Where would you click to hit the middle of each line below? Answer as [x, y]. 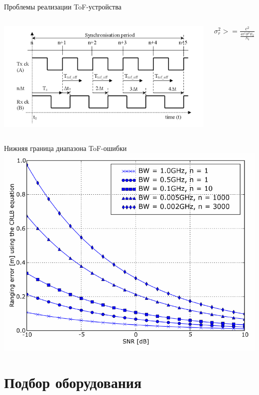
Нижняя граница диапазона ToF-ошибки [65, 148]
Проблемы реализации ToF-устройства [63, 6]
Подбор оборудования [73, 382]
